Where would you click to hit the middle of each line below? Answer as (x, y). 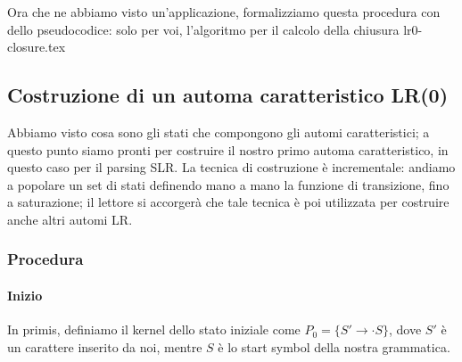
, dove (405, 329)
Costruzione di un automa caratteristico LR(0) (228, 95)
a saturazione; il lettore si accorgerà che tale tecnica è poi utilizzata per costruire (228, 202)
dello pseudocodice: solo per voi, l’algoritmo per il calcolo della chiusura (203, 29)
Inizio (25, 295)
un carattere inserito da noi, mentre (105, 346)
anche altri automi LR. (70, 219)
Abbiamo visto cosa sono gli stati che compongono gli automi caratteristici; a (219, 132)
